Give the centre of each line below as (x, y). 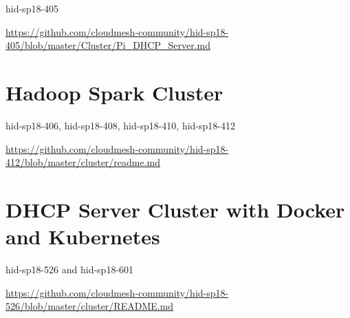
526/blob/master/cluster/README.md (90, 306)
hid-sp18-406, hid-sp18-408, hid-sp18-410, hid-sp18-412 (120, 125)
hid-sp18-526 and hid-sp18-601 (70, 269)
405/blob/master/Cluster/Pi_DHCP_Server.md (108, 45)
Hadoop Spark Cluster (114, 92)
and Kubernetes (83, 236)
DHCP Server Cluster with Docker (175, 209)
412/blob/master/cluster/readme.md (83, 162)
